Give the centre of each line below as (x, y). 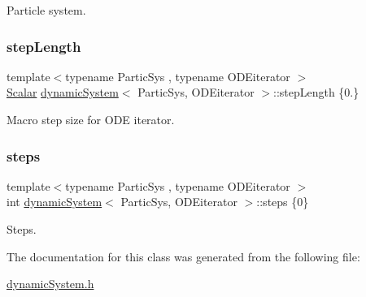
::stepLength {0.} (316, 92)
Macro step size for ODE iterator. (91, 119)
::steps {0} (283, 202)
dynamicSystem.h (50, 284)
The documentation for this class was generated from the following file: (183, 256)
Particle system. (46, 10)
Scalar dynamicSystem (63, 92)
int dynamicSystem (54, 202)
